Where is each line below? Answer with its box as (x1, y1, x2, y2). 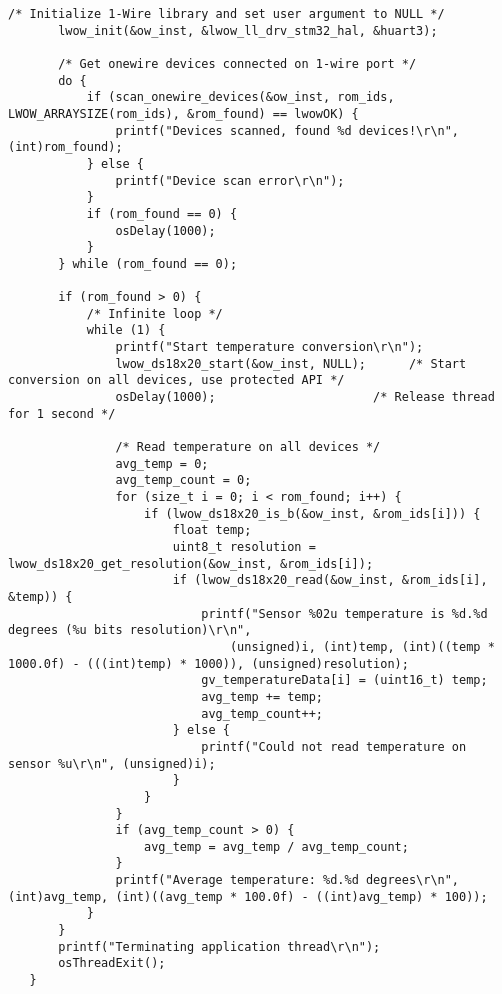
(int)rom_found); (8, 140, 123, 155)
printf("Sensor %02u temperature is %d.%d (201, 606, 488, 621)
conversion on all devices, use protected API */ (8, 373, 345, 388)
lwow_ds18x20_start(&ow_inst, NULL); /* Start (115, 356, 467, 371)
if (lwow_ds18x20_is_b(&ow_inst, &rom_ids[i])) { (144, 506, 481, 521)
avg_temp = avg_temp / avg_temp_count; (144, 839, 409, 854)
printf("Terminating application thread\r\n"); (58, 939, 381, 954)
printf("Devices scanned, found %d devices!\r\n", (115, 123, 460, 138)
